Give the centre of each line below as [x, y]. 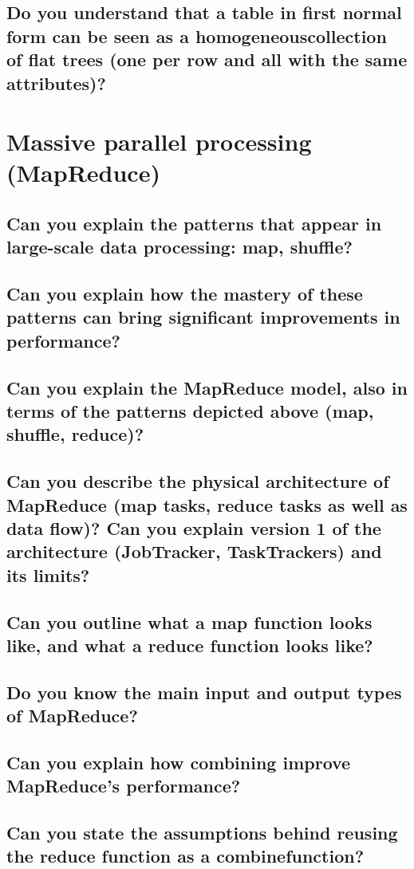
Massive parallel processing [159, 142]
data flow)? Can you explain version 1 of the [194, 527]
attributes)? [56, 83]
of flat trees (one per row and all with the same [207, 59]
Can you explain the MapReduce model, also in [207, 387]
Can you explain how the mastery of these [185, 294]
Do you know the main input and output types [204, 692]
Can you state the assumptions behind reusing [202, 833]
